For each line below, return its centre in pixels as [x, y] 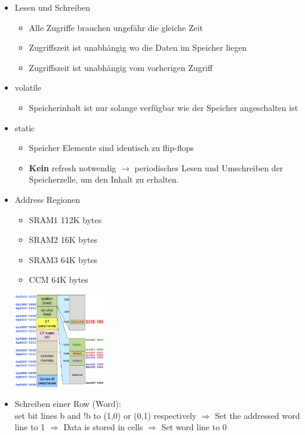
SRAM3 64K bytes [63, 259]
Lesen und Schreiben [53, 7]
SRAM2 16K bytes [63, 240]
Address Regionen [47, 199]
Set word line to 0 [194, 427]
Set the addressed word [258, 415]
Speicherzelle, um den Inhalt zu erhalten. [104, 179]
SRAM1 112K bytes [65, 219]
